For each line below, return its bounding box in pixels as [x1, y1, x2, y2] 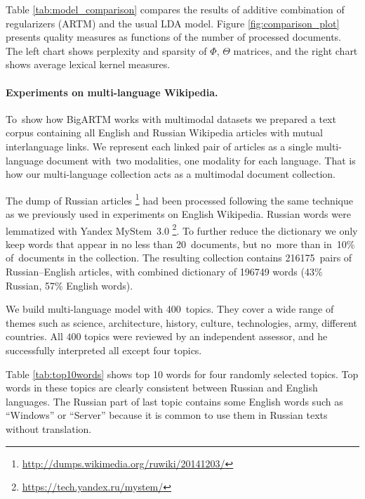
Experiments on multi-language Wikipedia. [6, 84, 218, 99]
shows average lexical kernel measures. [6, 57, 171, 72]
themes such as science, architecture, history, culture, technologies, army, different [6, 315, 357, 330]
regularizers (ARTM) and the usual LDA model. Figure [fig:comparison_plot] [6, 15, 340, 30]
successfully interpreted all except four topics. [6, 342, 202, 357]
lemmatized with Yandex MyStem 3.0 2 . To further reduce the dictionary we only [6, 221, 358, 238]
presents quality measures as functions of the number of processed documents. [6, 30, 341, 44]
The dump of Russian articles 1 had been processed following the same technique [6, 190, 353, 207]
